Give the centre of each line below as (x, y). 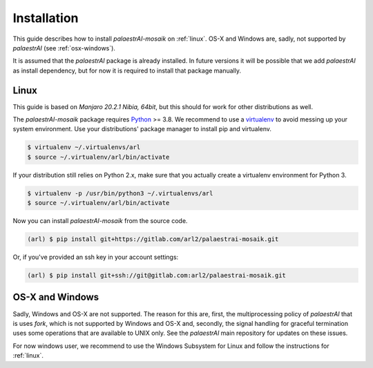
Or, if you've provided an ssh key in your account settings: (96, 257)
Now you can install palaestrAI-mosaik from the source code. (100, 221)
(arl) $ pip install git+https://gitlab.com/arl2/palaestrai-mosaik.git (153, 239)
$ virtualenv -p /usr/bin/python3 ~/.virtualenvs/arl (120, 193)
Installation (46, 18)
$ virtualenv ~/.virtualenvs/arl (84, 147)
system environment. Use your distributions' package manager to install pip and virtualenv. (142, 129)
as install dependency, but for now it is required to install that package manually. (127, 70)
